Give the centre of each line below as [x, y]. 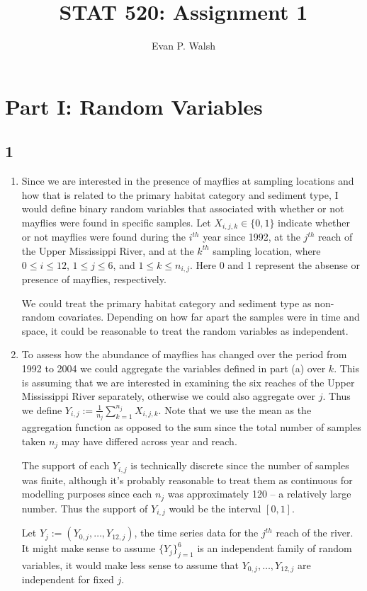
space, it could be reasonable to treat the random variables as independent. [185, 330]
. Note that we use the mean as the [235, 409]
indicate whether [314, 222]
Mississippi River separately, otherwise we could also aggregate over [169, 396]
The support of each [66, 465]
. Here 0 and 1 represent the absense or [275, 264]
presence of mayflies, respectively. [94, 279]
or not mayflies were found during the [104, 237]
